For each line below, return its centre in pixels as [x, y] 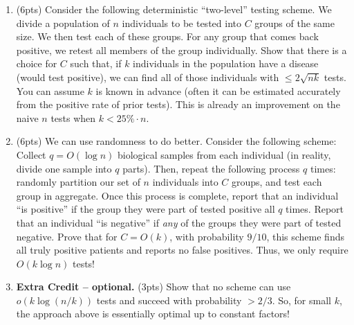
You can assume [50, 90]
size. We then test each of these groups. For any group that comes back [167, 36]
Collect [31, 154]
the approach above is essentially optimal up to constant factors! [153, 314]
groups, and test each [277, 182]
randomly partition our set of [78, 182]
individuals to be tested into [181, 23]
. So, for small [301, 300]
